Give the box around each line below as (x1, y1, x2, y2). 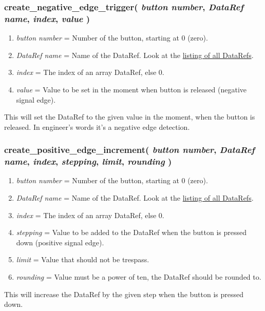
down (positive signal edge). (16, 237, 104, 247)
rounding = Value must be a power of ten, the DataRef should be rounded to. (16, 271, 261, 282)
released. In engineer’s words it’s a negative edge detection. (4, 121, 190, 132)
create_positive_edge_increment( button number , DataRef (4, 143, 255, 156)
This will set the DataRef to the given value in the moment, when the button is (4, 111, 255, 122)
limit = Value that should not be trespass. (16, 254, 149, 265)
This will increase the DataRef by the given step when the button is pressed (4, 288, 244, 299)
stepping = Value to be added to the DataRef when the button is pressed (16, 227, 247, 238)
